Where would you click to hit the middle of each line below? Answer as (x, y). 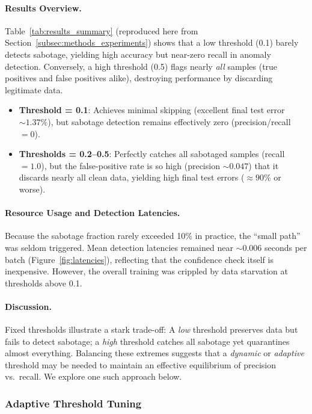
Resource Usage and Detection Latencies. (93, 213)
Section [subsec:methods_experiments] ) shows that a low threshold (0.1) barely (152, 42)
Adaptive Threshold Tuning (73, 403)
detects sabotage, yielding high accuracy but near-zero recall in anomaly (138, 54)
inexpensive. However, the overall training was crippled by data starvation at (146, 271)
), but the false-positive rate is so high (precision (130, 165)
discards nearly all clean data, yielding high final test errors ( (132, 177)
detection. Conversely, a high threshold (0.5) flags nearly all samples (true (141, 66)
